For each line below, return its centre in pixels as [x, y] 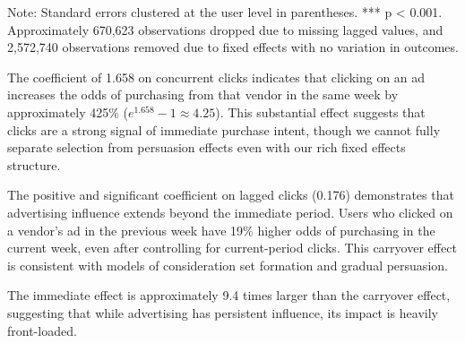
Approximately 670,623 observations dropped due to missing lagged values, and [225, 29]
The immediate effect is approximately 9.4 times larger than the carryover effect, [229, 295]
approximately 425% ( [68, 111]
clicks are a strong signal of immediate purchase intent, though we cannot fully [224, 129]
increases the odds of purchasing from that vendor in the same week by [203, 94]
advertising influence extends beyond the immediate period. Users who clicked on [230, 212]
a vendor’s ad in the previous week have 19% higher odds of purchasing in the [221, 230]
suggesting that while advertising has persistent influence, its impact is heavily [223, 312]
